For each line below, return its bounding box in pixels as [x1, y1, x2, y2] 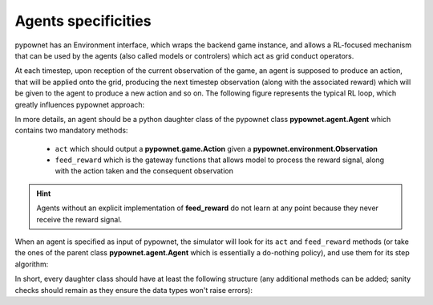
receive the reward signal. [36, 214, 123, 224]
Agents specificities [14, 12, 152, 30]
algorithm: [14, 259, 49, 269]
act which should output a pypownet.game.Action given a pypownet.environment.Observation [55, 144, 378, 153]
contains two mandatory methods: [14, 125, 128, 136]
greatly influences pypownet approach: [14, 100, 145, 109]
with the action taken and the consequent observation [55, 166, 234, 176]
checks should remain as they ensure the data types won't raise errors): [14, 285, 253, 295]
